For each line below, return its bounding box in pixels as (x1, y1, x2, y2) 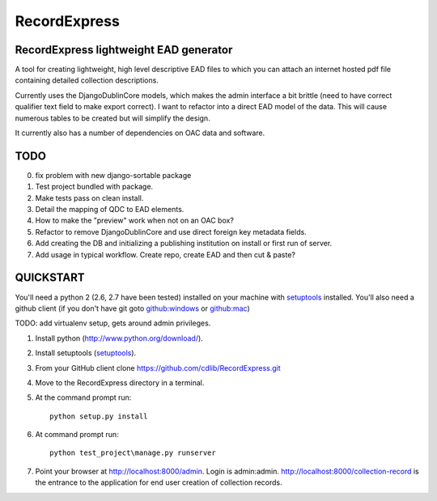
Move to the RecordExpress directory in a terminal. (35, 377, 205, 388)
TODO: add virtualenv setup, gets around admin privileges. (15, 318, 211, 328)
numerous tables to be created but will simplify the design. (15, 113, 210, 123)
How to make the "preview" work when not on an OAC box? (35, 215, 235, 226)
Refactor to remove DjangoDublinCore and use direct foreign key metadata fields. (35, 227, 307, 236)
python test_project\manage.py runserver (49, 448, 216, 457)
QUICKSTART (15, 271, 85, 285)
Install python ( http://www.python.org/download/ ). (35, 333, 204, 343)
